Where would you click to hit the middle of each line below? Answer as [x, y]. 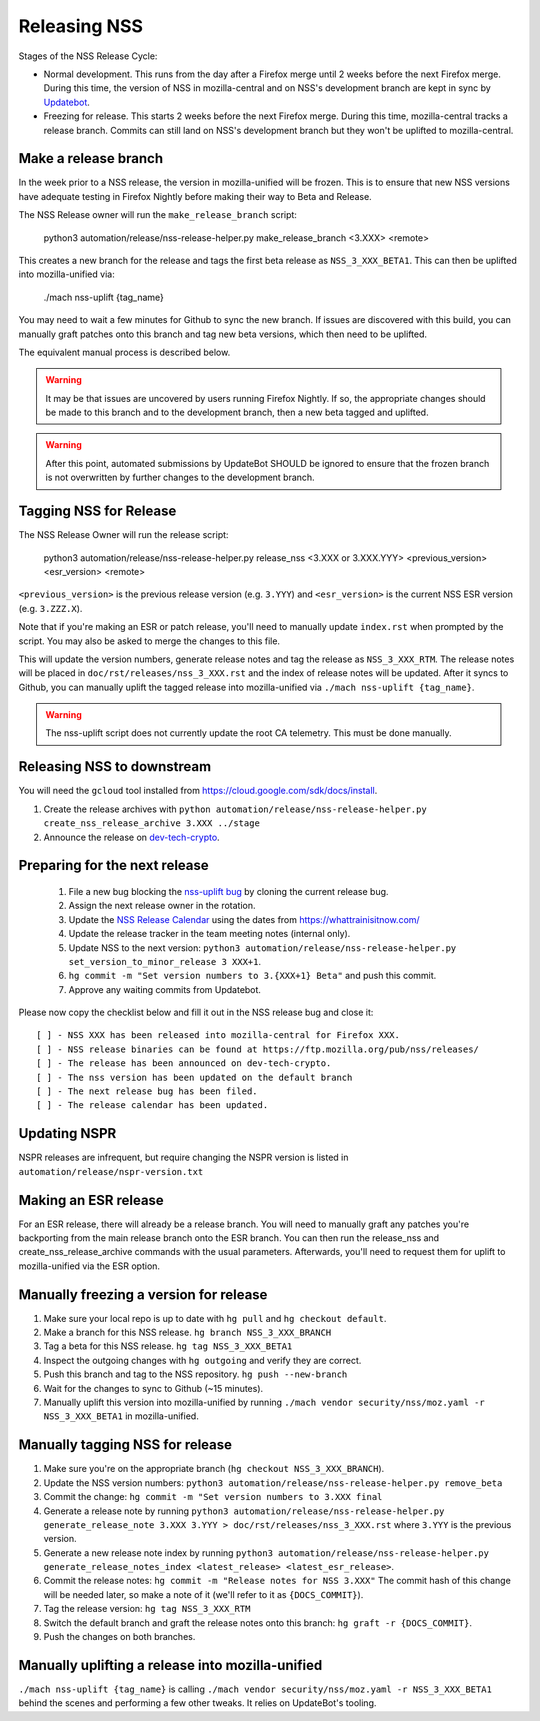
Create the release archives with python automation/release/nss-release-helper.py [235, 809]
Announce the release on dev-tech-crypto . [131, 837]
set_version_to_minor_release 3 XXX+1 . [165, 961]
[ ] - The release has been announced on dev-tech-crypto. [184, 1063]
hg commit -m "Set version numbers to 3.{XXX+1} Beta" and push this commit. [252, 976]
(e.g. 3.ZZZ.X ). [50, 608]
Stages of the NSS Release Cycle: [88, 56]
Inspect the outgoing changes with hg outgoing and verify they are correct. [202, 1360]
